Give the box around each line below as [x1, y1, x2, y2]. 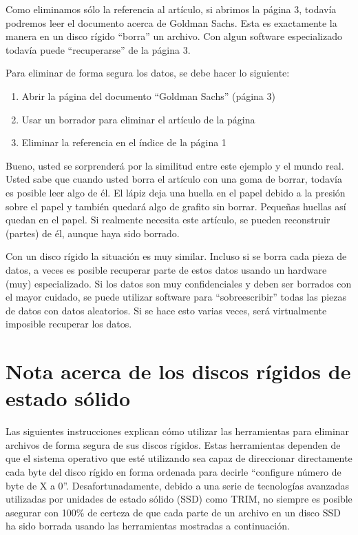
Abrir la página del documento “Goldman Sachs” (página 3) [21, 88, 275, 103]
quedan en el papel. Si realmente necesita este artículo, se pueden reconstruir [6, 212, 330, 227]
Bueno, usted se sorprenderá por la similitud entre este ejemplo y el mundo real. [6, 158, 344, 172]
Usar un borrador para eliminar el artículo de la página [21, 112, 255, 126]
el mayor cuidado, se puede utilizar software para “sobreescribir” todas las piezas [6, 290, 347, 304]
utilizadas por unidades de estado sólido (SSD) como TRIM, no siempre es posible [6, 492, 352, 506]
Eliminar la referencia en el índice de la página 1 [21, 135, 227, 150]
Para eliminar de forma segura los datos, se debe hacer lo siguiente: [6, 65, 290, 80]
